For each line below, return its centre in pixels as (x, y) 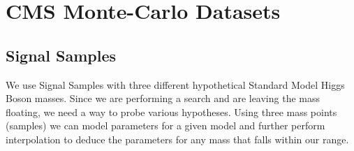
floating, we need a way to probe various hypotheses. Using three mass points (171, 112)
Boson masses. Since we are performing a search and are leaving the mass (163, 98)
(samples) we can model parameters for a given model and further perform (165, 125)
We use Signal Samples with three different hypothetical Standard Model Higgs (175, 84)
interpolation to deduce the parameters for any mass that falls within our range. (177, 139)
